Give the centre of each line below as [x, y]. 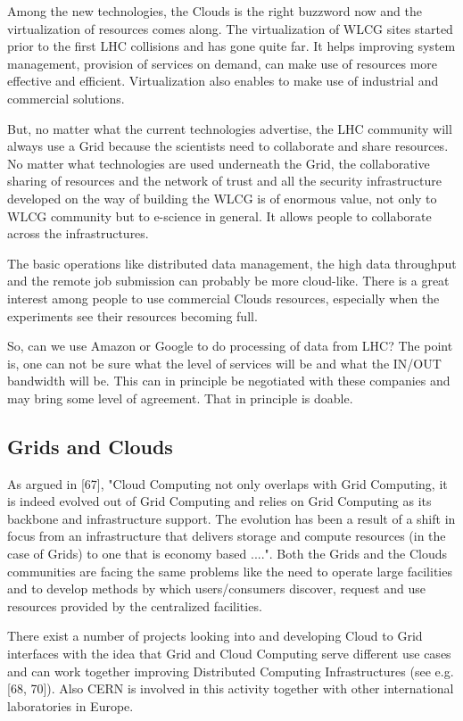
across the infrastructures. [78, 233]
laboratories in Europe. [70, 705]
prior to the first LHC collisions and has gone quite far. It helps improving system [231, 46]
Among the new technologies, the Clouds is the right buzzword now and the [215, 11]
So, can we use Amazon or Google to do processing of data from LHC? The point [230, 346]
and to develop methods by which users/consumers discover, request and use [216, 588]
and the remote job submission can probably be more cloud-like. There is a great [228, 281]
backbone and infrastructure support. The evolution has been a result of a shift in [231, 518]
